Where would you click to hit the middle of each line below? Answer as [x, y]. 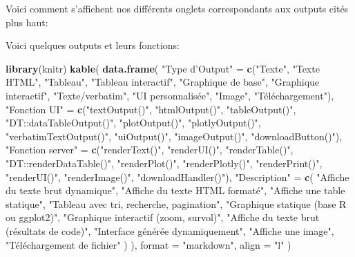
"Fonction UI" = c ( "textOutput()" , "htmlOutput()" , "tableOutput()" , [151, 109]
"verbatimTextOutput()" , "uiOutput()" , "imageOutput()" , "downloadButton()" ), [174, 136]
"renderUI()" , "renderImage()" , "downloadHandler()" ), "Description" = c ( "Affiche [177, 177]
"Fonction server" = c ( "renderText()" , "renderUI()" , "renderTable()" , [150, 150]
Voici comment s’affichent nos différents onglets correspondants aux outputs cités [177, 8]
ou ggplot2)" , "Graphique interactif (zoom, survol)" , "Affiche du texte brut [163, 217]
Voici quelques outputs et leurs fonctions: [93, 45]
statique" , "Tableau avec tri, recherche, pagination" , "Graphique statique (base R [176, 203]
